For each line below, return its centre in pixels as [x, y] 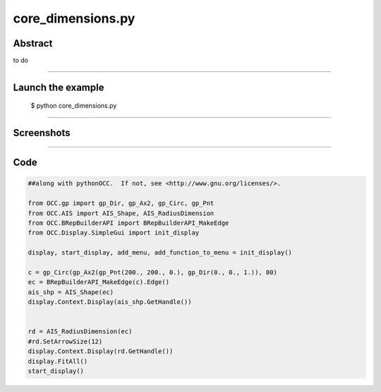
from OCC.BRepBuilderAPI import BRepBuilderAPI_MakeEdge [128, 223]
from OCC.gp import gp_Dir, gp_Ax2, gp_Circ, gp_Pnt [121, 203]
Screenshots [42, 133]
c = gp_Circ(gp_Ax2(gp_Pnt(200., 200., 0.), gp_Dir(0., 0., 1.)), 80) [153, 272]
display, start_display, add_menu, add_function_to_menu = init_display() [160, 253]
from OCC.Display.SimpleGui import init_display [114, 233]
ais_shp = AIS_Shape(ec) [71, 292]
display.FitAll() [58, 361]
